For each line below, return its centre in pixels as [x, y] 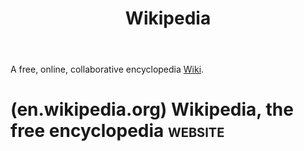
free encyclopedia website [117, 131]
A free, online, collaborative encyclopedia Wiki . [107, 69]
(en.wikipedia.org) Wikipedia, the [152, 109]
